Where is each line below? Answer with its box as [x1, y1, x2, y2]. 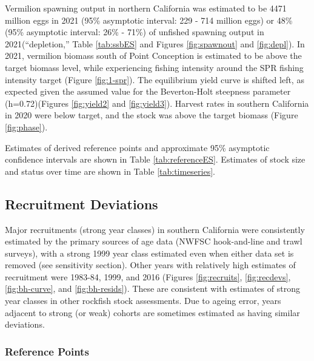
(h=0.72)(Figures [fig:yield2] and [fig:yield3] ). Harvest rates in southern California [5, 96, 309, 109]
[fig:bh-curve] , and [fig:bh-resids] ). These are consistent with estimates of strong [5, 282, 300, 295]
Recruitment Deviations [5, 194, 158, 213]
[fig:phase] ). [5, 120, 48, 133]
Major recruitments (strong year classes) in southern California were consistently [5, 223, 305, 235]
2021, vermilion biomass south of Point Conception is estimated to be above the [5, 49, 302, 62]
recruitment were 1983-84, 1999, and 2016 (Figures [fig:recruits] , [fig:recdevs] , [5, 270, 291, 283]
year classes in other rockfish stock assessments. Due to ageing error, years [5, 294, 281, 307]
